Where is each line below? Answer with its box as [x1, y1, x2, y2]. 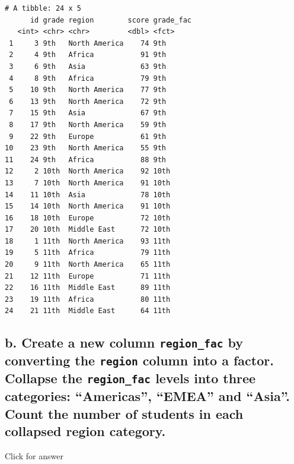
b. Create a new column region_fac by [5, 333, 244, 352]
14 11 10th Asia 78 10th [5, 190, 171, 199]
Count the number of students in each [5, 404, 244, 422]
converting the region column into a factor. [5, 351, 274, 370]
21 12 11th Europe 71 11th [5, 272, 171, 280]
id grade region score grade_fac [30, 15, 191, 24]
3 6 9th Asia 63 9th [9, 62, 167, 71]
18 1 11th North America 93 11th [5, 236, 171, 245]
